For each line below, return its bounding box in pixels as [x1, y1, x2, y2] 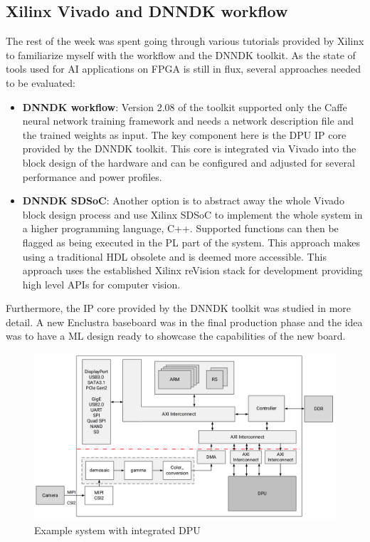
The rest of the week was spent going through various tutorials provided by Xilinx [6, 33, 364, 48]
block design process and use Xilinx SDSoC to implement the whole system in [22, 207, 363, 222]
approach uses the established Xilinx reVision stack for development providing [22, 263, 363, 278]
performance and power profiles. [22, 169, 162, 184]
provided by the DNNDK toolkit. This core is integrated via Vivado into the [22, 141, 356, 156]
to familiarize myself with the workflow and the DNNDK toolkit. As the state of [6, 47, 356, 62]
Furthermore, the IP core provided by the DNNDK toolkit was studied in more [6, 301, 351, 316]
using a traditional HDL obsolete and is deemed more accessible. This [22, 249, 327, 264]
